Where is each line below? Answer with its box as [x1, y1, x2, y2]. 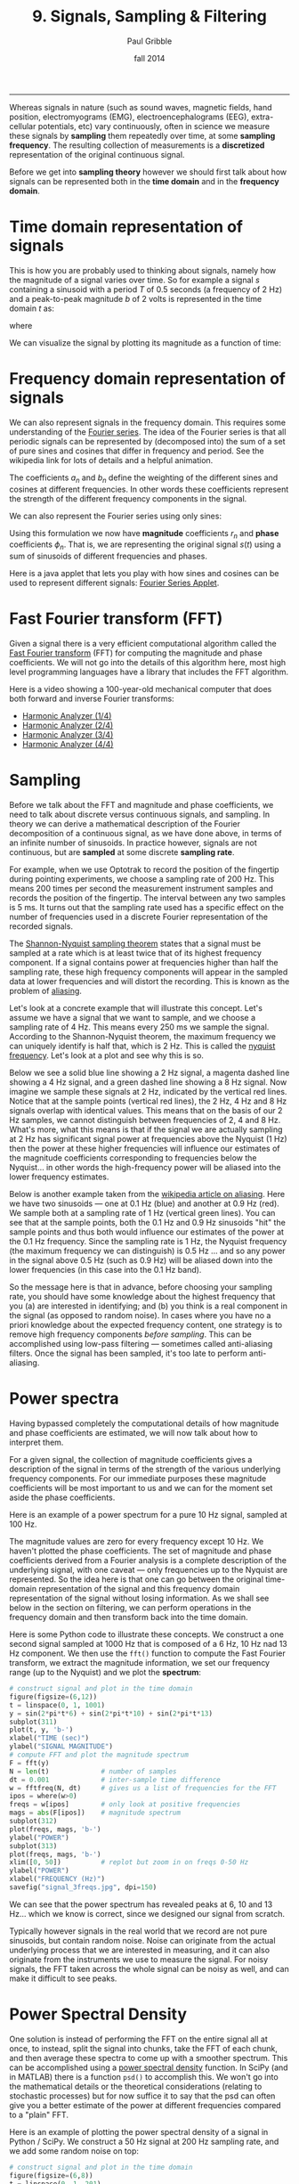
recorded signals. [9, 921, 74, 932]
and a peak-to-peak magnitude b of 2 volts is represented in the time [9, 293, 263, 304]
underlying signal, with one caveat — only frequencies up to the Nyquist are [9, 1565, 287, 1576]
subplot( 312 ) [9, 1817, 58, 1826]
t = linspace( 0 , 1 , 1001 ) [9, 1700, 105, 1709]
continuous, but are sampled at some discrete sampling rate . [9, 847, 235, 858]
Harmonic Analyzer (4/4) [21, 739, 114, 750]
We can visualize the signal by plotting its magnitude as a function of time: [9, 337, 282, 348]
